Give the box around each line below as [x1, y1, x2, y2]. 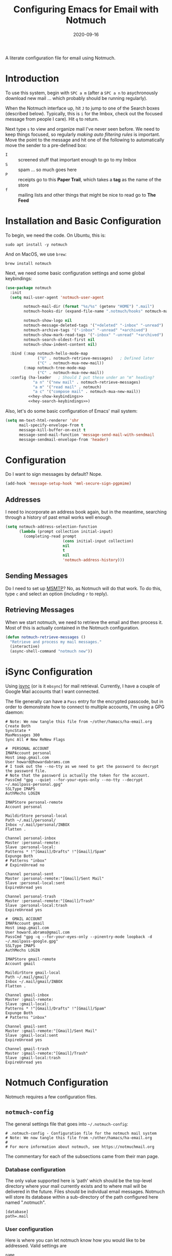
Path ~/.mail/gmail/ [5, 975, 50, 980]
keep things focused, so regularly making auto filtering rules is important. [5, 131, 160, 137]
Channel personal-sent [5, 872, 54, 877]
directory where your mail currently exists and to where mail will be [5, 1183, 147, 1189]
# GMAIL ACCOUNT [5, 916, 42, 922]
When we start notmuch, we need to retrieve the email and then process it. [5, 619, 163, 625]
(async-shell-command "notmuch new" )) [10, 649, 93, 654]
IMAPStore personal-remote [5, 800, 63, 805]
